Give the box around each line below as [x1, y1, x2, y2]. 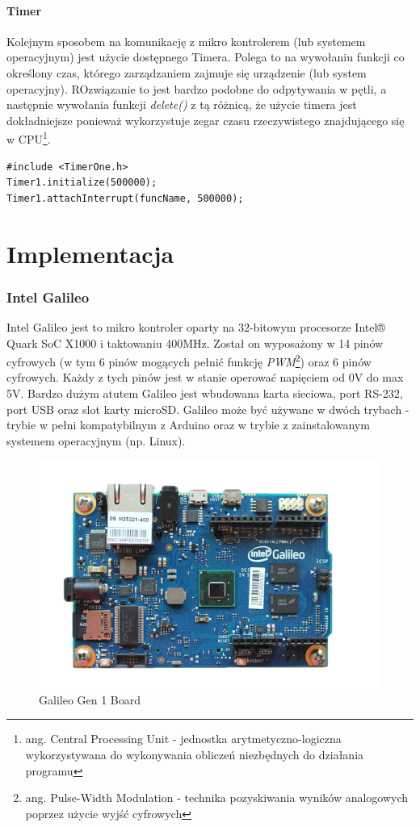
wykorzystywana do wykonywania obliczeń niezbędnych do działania [25, 746, 364, 762]
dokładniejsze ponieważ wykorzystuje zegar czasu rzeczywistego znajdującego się [6, 111, 405, 128]
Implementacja [6, 236, 174, 269]
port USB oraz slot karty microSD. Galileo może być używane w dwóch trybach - [6, 400, 409, 417]
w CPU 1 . [6, 128, 51, 148]
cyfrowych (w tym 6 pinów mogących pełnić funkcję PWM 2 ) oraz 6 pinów [6, 351, 372, 370]
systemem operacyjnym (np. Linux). [6, 432, 186, 449]
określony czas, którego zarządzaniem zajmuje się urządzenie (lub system [6, 64, 367, 81]
